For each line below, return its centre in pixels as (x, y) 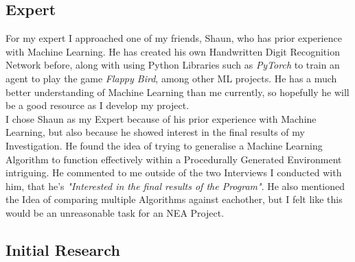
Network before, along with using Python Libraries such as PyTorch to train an (173, 65)
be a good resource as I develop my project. (98, 105)
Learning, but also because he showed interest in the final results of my (155, 132)
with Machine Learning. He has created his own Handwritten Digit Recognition (173, 51)
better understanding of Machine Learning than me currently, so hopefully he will (177, 92)
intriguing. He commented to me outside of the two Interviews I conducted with (174, 172)
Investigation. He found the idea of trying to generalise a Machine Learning (164, 145)
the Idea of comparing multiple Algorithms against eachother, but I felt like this (174, 199)
